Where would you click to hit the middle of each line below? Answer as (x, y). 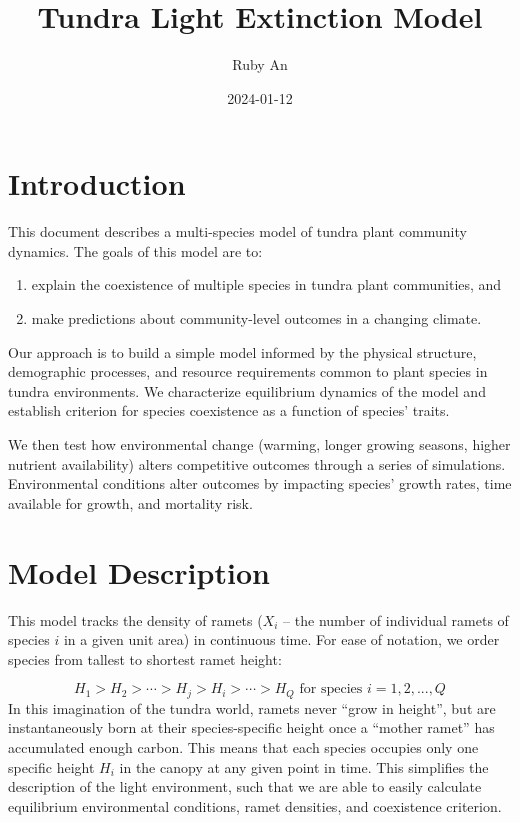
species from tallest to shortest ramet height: (145, 658)
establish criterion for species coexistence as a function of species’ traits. (229, 410)
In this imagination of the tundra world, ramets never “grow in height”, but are (252, 707)
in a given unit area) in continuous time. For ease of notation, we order (281, 639)
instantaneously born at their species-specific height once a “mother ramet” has (251, 727)
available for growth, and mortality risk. (130, 502)
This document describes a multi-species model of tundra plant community (237, 231)
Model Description (139, 571)
